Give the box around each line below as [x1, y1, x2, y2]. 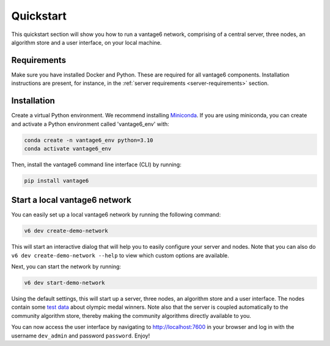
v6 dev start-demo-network [24, 279, 105, 287]
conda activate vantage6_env [24, 145, 112, 152]
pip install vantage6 [24, 177, 89, 184]
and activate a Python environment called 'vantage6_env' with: [11, 120, 169, 128]
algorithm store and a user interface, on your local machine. [11, 39, 162, 46]
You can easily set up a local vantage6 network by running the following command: [11, 211, 221, 218]
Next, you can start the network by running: [11, 263, 122, 270]
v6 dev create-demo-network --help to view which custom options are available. [11, 251, 229, 259]
